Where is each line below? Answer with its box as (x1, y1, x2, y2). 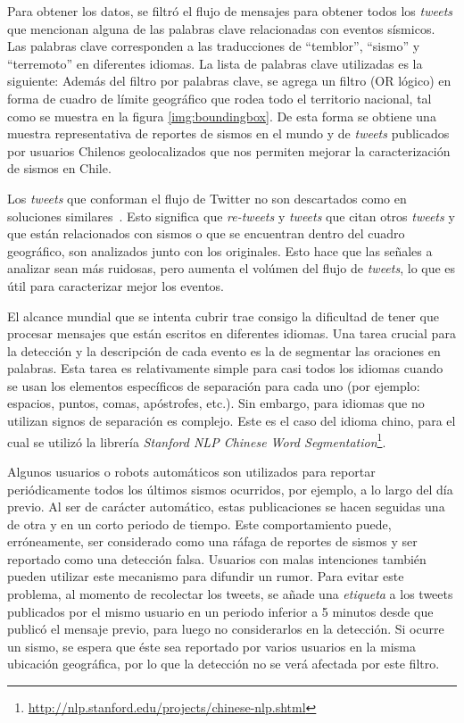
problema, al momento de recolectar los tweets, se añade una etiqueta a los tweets (7, 585, 453, 603)
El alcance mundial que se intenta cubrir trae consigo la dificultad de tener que (7, 306, 439, 325)
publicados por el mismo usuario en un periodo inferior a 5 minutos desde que (7, 602, 434, 620)
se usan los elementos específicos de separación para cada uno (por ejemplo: (7, 376, 420, 395)
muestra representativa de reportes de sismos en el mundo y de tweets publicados (7, 124, 450, 143)
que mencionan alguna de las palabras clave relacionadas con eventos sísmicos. (7, 19, 435, 37)
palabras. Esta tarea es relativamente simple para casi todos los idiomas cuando (7, 359, 443, 378)
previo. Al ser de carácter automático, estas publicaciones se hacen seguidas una (7, 497, 445, 516)
